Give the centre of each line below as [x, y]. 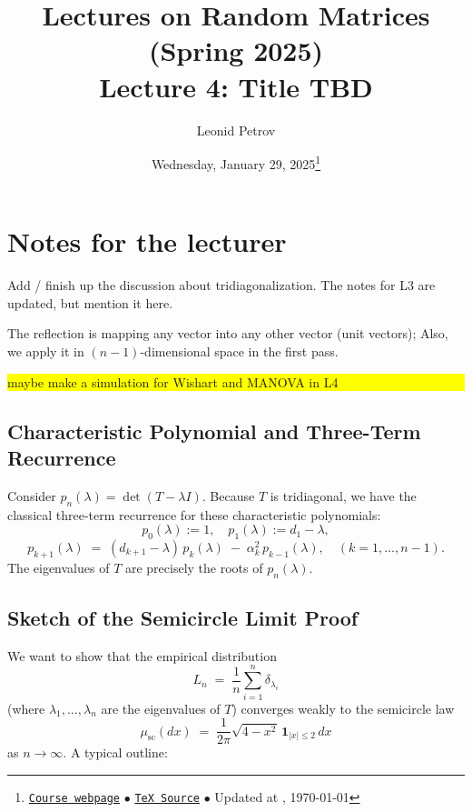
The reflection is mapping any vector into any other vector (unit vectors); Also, [228, 333]
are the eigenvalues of [161, 708]
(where [26, 708]
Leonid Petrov [236, 130]
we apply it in [46, 351]
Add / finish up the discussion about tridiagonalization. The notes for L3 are [221, 285]
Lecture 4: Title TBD [236, 86]
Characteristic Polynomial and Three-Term [214, 431]
